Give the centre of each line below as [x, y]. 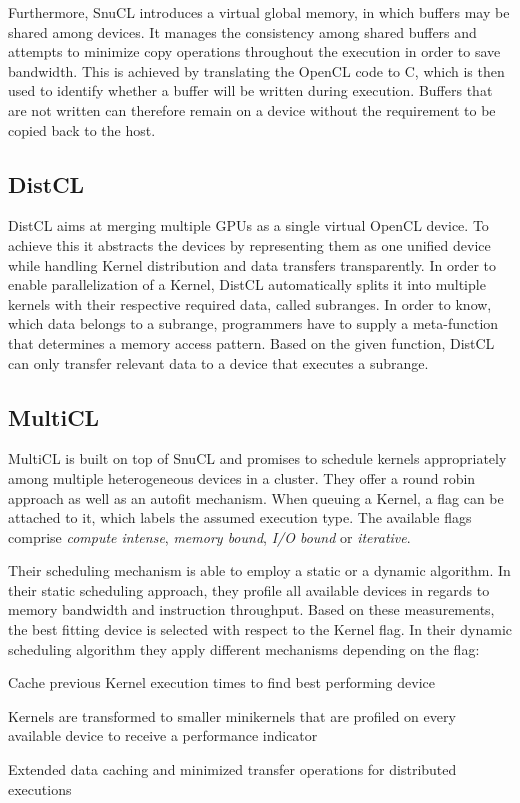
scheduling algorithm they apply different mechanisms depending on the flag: [244, 648]
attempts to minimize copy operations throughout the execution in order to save [254, 51]
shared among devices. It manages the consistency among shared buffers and [242, 31]
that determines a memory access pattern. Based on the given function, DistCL [251, 342]
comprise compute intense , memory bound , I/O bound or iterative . [209, 536]
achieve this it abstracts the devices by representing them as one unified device [249, 244]
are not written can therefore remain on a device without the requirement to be [252, 109]
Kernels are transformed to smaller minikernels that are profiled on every [232, 715]
